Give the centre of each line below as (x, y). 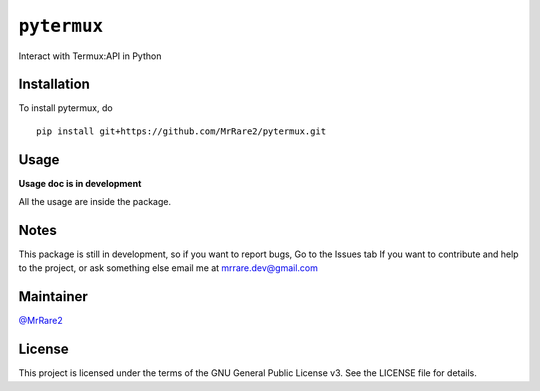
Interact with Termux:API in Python (90, 56)
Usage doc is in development (80, 183)
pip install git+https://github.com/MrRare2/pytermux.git (181, 131)
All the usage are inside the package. (95, 202)
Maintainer (53, 296)
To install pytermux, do (66, 108)
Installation (54, 84)
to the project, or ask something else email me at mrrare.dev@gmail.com (168, 268)
